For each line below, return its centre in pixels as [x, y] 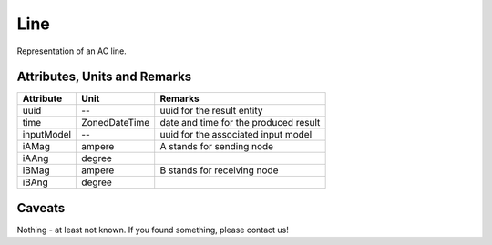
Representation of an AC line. [72, 51]
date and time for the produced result [240, 123]
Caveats [41, 208]
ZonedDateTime [116, 123]
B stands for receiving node [219, 170]
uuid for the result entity [211, 111]
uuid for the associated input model [236, 135]
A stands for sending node [216, 147]
